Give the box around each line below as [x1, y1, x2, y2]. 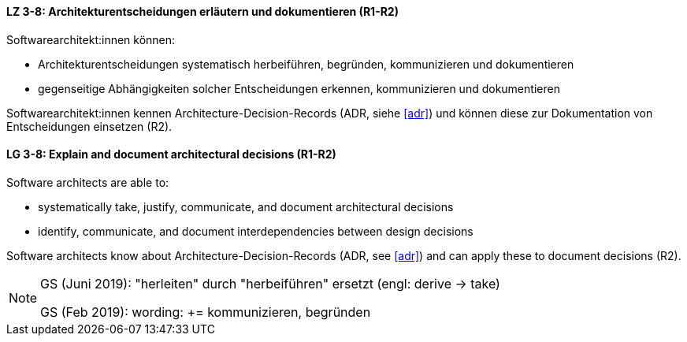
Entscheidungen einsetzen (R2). [6, 119, 173, 133]
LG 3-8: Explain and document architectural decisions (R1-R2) [6, 147, 336, 162]
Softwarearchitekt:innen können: [6, 32, 176, 46]
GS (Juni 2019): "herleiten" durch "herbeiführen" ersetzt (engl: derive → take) [40, 275, 500, 292]
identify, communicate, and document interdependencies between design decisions [38, 224, 473, 238]
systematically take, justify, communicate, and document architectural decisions [38, 199, 454, 214]
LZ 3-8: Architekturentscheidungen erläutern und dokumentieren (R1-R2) [6, 5, 399, 18]
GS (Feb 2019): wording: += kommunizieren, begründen [40, 303, 371, 320]
